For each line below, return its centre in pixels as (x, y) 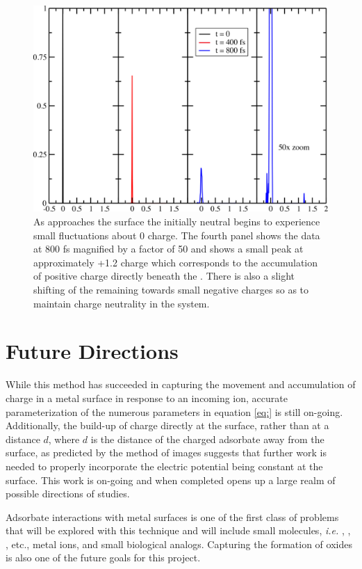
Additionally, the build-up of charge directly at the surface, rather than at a (167, 425)
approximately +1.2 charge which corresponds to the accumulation (176, 262)
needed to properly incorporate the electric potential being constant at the (164, 466)
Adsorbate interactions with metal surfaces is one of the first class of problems (172, 516)
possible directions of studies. (68, 494)
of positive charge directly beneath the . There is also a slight (164, 276)
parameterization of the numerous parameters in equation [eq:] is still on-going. (174, 411)
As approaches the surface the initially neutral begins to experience (177, 222)
